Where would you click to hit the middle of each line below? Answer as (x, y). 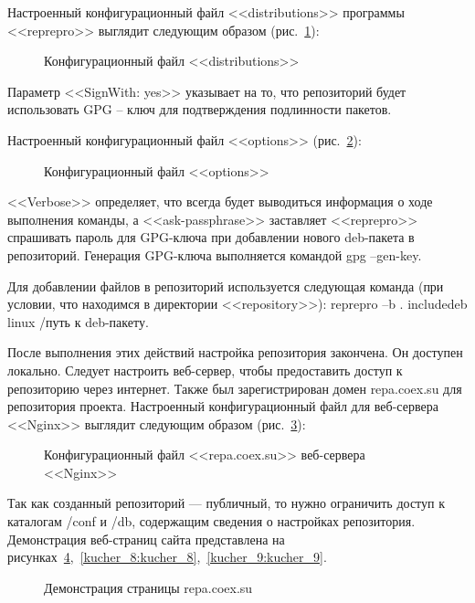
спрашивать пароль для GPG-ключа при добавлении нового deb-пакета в (211, 237)
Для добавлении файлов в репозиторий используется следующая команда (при (226, 286)
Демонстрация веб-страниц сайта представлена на (146, 539)
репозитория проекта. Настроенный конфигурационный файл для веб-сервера (223, 406)
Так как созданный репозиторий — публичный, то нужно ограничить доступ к (226, 503)
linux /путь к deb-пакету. (78, 321)
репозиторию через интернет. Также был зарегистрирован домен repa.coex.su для (235, 388)
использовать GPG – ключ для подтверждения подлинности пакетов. (200, 109)
